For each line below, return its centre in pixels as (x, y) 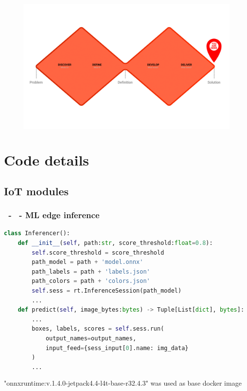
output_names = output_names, (91, 338)
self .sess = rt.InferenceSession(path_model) (107, 291)
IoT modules (36, 191)
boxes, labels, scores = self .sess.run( (98, 329)
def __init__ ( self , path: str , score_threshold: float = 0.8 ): (115, 243)
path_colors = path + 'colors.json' (91, 281)
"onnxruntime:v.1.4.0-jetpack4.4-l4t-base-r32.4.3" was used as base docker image (123, 383)
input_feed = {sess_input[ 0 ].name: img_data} (117, 348)
